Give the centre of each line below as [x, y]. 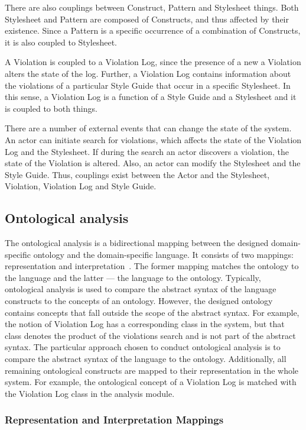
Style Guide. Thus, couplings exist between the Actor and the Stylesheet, [137, 174]
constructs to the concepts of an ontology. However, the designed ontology [139, 301]
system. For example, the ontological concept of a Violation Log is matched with [151, 382]
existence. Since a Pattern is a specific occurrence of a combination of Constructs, [153, 30]
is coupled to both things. [51, 108]
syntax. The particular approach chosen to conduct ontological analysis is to [143, 347]
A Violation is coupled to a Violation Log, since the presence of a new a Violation [153, 62]
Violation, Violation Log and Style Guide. [81, 186]
